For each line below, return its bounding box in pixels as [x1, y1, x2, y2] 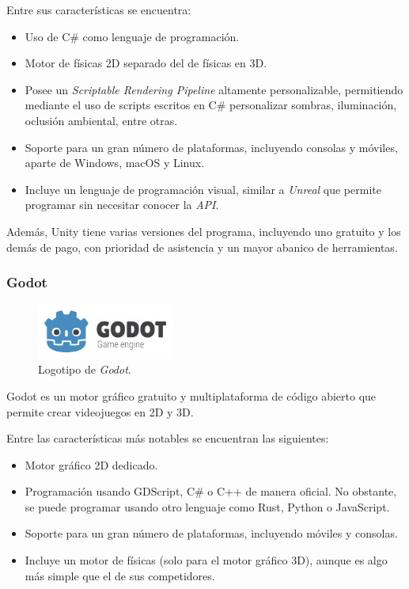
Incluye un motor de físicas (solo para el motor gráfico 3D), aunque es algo [25, 552, 388, 568]
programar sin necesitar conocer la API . [25, 196, 219, 213]
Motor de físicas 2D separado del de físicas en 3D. [25, 55, 267, 71]
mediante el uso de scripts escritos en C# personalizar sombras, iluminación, [25, 97, 397, 113]
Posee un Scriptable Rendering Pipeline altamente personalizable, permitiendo [25, 81, 403, 97]
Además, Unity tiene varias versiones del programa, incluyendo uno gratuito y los [6, 222, 401, 239]
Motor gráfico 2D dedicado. [25, 456, 158, 473]
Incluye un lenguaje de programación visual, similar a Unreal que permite [25, 180, 381, 197]
